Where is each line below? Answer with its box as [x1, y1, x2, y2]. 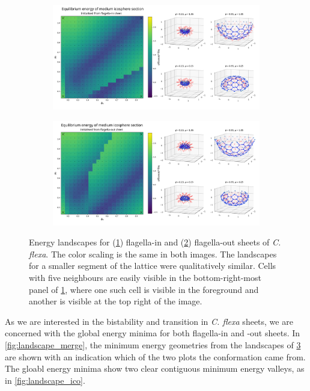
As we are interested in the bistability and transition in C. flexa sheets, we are [5, 315, 293, 327]
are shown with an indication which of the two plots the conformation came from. [5, 350, 306, 363]
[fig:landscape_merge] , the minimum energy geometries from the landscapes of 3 [5, 338, 301, 351]
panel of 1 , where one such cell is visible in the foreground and [29, 283, 259, 295]
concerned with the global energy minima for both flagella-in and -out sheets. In [5, 327, 300, 339]
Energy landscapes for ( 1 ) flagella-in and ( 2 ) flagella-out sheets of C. [29, 236, 281, 248]
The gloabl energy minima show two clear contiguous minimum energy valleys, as [5, 362, 305, 375]
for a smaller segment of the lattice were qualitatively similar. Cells [29, 259, 276, 272]
